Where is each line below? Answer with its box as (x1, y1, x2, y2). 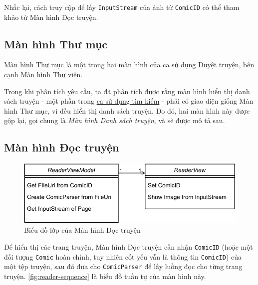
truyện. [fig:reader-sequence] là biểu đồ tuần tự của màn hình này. (4, 271, 206, 281)
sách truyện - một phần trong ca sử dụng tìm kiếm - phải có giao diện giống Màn (4, 96, 254, 106)
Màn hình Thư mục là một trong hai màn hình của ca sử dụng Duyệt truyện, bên (4, 59, 255, 70)
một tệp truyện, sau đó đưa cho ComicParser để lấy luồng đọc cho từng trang (4, 261, 243, 272)
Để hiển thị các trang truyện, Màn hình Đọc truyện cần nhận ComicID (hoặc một (4, 242, 253, 252)
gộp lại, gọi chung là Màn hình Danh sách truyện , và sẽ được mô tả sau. (4, 115, 225, 126)
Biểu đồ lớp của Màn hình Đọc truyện (24, 225, 141, 235)
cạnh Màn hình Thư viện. (4, 69, 83, 80)
